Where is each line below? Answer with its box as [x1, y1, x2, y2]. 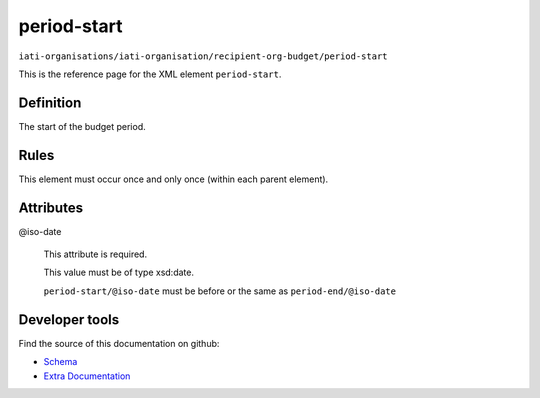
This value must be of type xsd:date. [43, 266, 195, 279]
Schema [43, 356, 78, 368]
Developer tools [18, 311, 120, 328]
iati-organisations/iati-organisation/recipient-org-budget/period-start [18, 50, 389, 62]
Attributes [18, 199, 84, 216]
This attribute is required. [43, 248, 148, 260]
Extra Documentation [43, 370, 131, 382]
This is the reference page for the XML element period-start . [18, 68, 282, 80]
